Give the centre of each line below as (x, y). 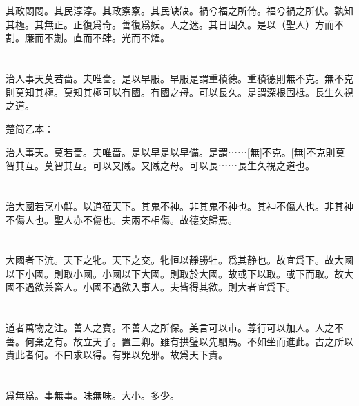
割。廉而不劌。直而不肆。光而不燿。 (88, 38)
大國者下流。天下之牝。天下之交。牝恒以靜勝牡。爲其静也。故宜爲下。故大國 (179, 260)
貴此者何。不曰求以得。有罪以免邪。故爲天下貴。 (117, 355)
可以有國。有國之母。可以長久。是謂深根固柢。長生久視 (227, 91)
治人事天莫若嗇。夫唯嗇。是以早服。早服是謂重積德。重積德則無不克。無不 (175, 78)
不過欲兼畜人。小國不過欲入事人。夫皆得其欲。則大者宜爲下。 (155, 287)
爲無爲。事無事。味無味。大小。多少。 (93, 395)
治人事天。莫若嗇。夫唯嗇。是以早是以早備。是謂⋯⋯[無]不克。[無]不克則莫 (175, 152)
